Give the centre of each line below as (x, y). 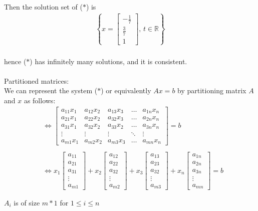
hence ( (15, 61)
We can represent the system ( (51, 90)
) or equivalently (126, 90)
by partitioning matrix (212, 90)
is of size (27, 202)
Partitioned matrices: (37, 80)
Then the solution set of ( (43, 7)
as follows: (40, 100)
